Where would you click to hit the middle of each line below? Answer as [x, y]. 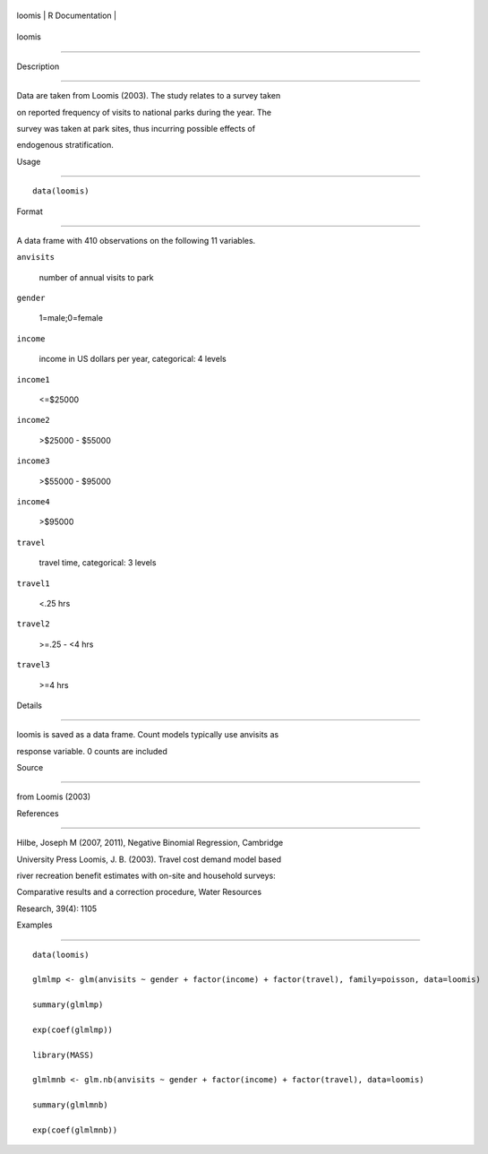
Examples [34, 925]
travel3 [34, 665]
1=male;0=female [71, 318]
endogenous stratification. [65, 145]
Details [29, 705]
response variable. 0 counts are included [92, 751]
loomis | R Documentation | [66, 15]
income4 [34, 501]
